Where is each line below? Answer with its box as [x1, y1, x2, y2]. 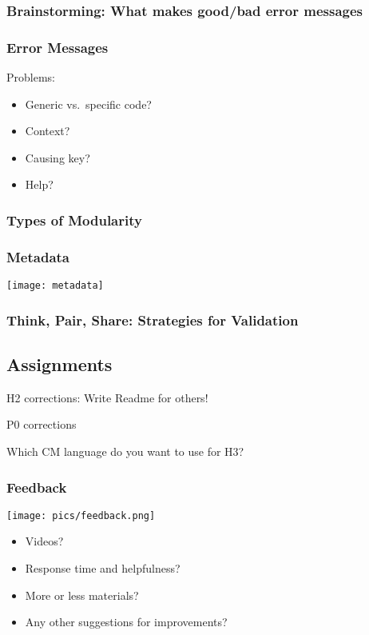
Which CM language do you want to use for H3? [6, 442, 244, 459]
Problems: [6, 69, 55, 86]
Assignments [6, 351, 113, 376]
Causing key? [25, 149, 90, 166]
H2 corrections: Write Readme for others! [6, 389, 208, 405]
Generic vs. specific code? [25, 95, 152, 112]
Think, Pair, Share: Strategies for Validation [6, 310, 299, 329]
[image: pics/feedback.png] [6, 509, 156, 521]
